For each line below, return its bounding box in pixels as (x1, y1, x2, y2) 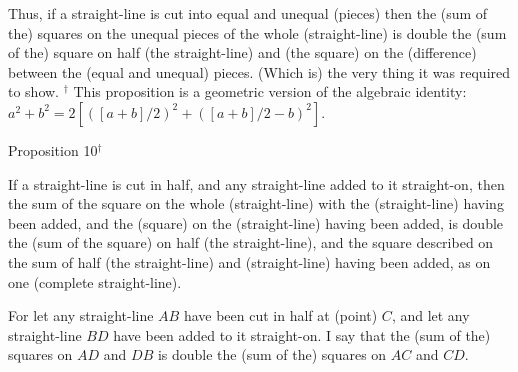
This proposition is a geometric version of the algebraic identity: (73, 81, 467, 102)
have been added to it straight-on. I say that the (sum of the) (113, 324, 491, 345)
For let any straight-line (8, 305, 154, 326)
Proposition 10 (8, 139, 98, 160)
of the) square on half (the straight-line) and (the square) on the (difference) (8, 42, 477, 63)
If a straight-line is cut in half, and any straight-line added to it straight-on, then (8, 173, 505, 194)
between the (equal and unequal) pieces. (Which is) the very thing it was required (8, 61, 511, 82)
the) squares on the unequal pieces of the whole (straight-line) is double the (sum (8, 22, 507, 43)
